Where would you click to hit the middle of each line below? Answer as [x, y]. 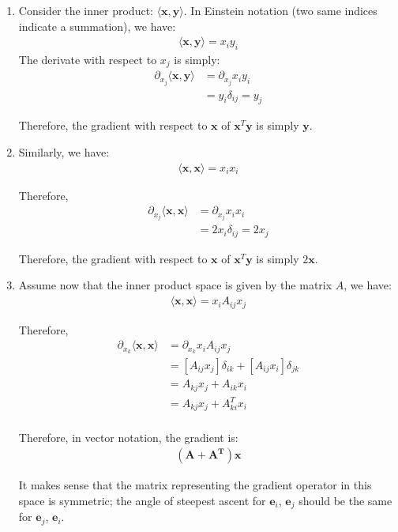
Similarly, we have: [64, 152]
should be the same [345, 500]
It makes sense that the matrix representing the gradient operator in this [195, 485]
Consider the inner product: [86, 10]
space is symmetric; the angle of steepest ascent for [142, 500]
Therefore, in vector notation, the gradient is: [128, 437]
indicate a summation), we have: [97, 26]
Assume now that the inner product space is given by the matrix [175, 285]
